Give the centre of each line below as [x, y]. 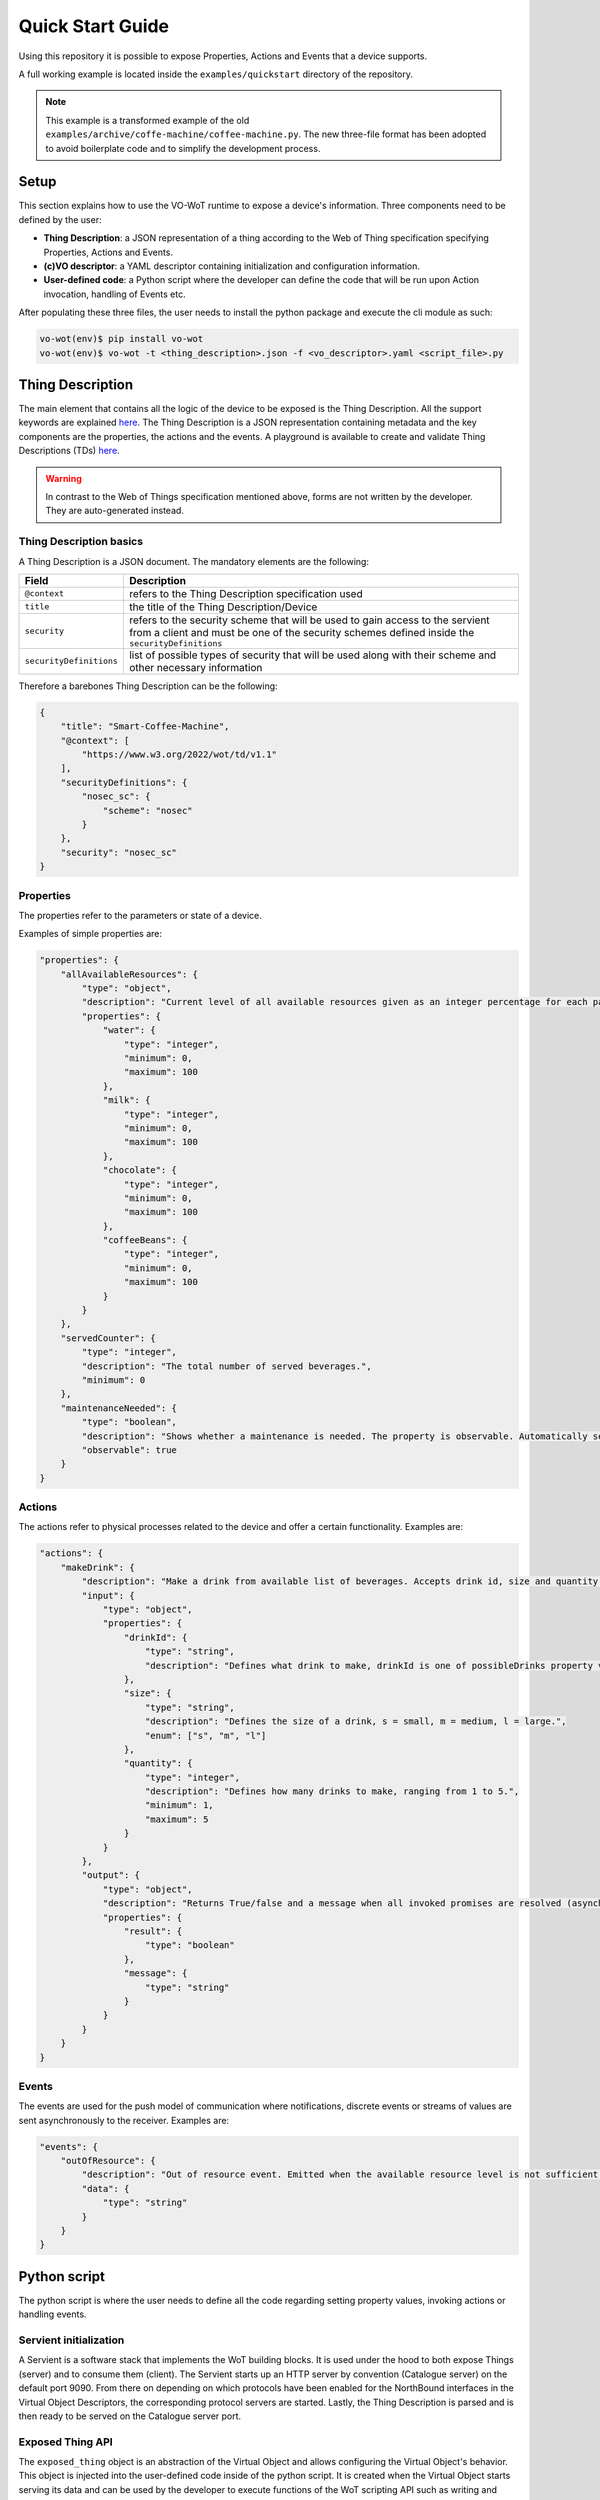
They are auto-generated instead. [115, 511]
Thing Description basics [81, 542]
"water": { [129, 1030]
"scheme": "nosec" [148, 810]
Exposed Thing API [66, 2442]
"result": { [153, 1931]
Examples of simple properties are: [90, 934]
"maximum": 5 [177, 1819]
